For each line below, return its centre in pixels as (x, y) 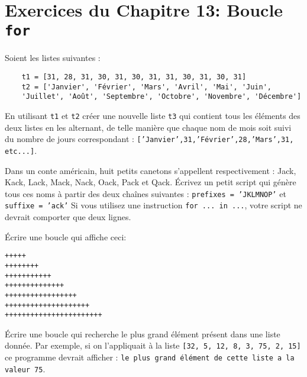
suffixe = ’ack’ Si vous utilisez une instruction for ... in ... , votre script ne (153, 205)
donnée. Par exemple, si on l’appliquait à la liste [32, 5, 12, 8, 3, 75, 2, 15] (153, 345)
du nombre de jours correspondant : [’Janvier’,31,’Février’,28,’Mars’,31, (149, 139)
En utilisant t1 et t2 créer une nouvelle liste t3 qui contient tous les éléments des (153, 115)
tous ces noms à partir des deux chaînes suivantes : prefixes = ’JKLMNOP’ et (146, 193)
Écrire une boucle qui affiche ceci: (66, 236)
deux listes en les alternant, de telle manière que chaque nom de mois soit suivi (148, 127)
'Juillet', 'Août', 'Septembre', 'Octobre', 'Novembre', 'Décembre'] (161, 97)
